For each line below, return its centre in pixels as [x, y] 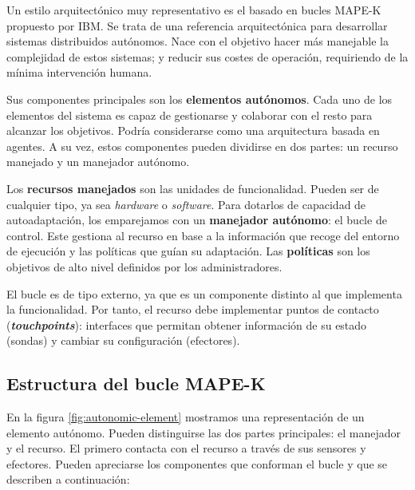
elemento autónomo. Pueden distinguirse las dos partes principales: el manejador [204, 432]
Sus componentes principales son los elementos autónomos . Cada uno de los [200, 99]
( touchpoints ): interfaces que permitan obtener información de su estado [187, 324]
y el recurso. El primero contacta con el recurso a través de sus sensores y [186, 448]
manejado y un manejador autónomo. [98, 162]
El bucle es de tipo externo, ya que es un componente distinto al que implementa [204, 293]
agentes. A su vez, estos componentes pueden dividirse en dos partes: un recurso [202, 146]
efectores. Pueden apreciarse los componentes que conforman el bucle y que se [197, 463]
